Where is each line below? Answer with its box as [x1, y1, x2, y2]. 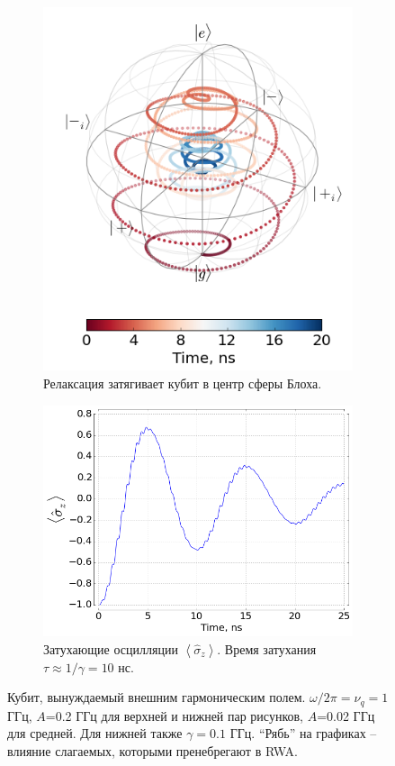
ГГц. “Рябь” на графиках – [229, 724, 377, 743]
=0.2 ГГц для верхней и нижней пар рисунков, [45, 706, 303, 725]
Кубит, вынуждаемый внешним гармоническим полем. [7, 688, 306, 707]
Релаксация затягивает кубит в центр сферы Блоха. [43, 373, 322, 392]
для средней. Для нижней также [7, 724, 183, 743]
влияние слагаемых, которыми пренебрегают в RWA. [7, 741, 298, 760]
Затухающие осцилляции [43, 639, 178, 658]
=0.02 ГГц [317, 706, 375, 725]
